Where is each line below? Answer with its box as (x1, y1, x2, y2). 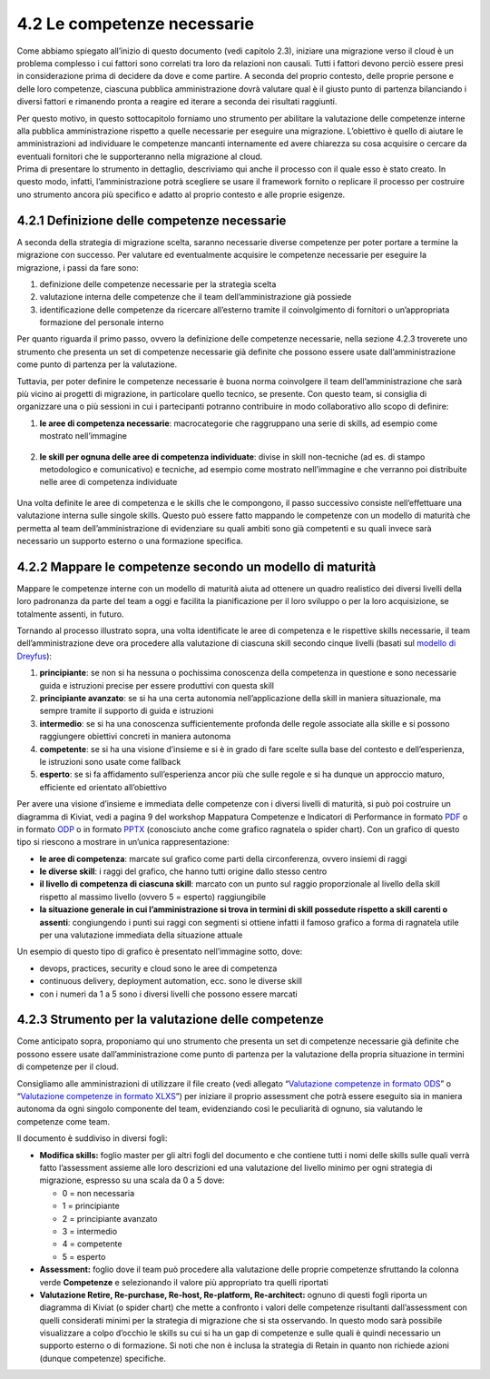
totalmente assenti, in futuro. (16, 609, 124, 620)
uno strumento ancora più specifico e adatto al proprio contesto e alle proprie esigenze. (16, 189, 346, 200)
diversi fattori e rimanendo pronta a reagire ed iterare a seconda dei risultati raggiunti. (16, 96, 338, 107)
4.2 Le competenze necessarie (16, 14, 254, 34)
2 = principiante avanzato (62, 1213, 158, 1224)
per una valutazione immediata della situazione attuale (39, 929, 243, 940)
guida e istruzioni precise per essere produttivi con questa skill (39, 680, 274, 690)
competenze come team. (16, 1116, 111, 1126)
